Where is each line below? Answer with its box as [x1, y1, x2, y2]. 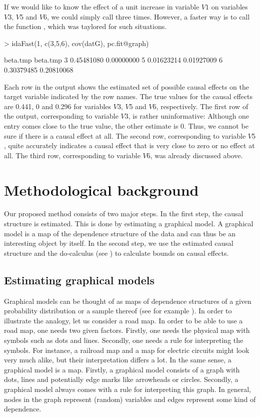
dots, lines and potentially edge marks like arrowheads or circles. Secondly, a [4, 374, 238, 384]
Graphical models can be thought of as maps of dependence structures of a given [4, 295, 251, 306]
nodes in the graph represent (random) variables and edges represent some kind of [4, 393, 256, 404]
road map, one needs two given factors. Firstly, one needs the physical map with [4, 325, 250, 335]
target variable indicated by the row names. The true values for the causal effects [4, 91, 253, 102]
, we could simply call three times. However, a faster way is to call [46, 11, 250, 22]
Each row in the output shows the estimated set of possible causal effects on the [4, 81, 249, 92]
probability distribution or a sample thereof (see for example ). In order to [4, 305, 232, 316]
